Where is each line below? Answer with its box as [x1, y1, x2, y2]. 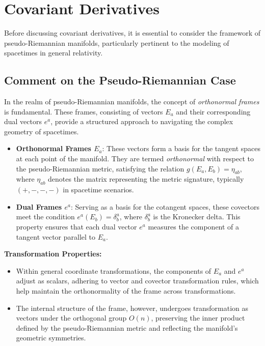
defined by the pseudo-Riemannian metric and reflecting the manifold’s [16, 322, 238, 333]
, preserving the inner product [151, 312, 245, 323]
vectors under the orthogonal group [16, 312, 127, 323]
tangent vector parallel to [16, 231, 96, 242]
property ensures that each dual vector [16, 221, 137, 232]
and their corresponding [176, 106, 251, 117]
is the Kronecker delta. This [153, 211, 241, 222]
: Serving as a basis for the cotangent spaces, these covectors [71, 201, 260, 212]
